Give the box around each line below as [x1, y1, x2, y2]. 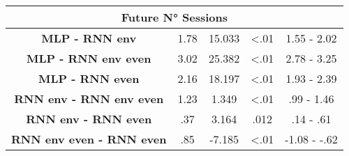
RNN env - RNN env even [14, 91, 164, 107]
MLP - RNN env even [26, 50, 151, 66]
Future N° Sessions [121, 9, 228, 25]
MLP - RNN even [38, 70, 140, 86]
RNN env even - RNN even [11, 131, 167, 147]
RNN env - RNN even [26, 111, 152, 127]
